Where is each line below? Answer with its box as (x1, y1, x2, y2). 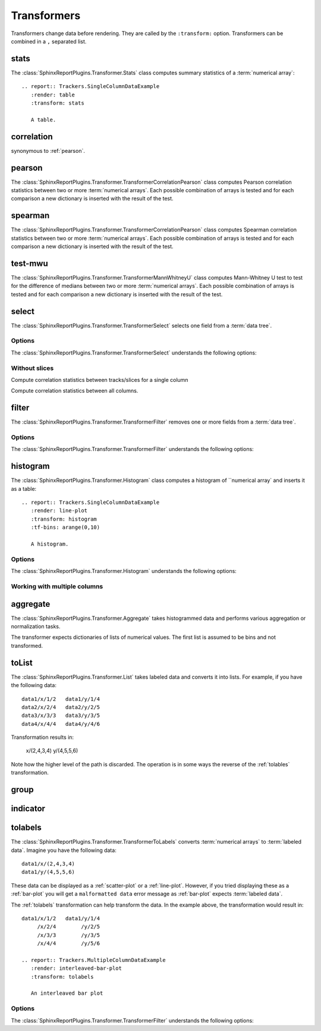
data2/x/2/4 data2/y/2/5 (21, 704, 100, 710)
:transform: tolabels (30, 973, 94, 980)
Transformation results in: (11, 734, 74, 741)
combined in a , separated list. (11, 37, 87, 45)
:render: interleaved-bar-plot (30, 965, 122, 972)
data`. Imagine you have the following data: (11, 847, 117, 854)
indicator (11, 804, 46, 814)
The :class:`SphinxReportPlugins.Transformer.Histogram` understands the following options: (11, 568, 237, 575)
